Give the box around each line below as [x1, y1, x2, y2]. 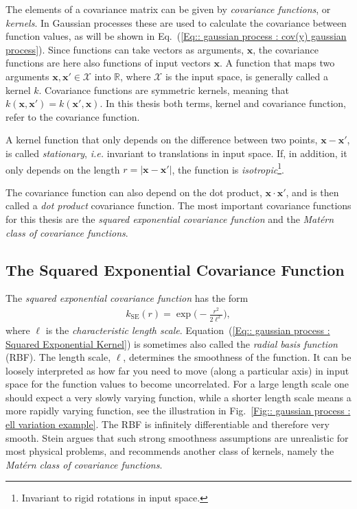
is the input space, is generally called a [165, 69, 329, 83]
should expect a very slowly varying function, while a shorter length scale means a [5, 390, 352, 404]
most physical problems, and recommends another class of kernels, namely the [5, 444, 334, 458]
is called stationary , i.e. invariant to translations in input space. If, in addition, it [5, 145, 347, 160]
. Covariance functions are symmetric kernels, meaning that [38, 82, 289, 97]
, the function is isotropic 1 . [172, 160, 284, 176]
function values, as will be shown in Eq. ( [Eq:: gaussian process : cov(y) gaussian [5, 29, 347, 43]
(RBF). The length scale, [5, 350, 111, 364]
